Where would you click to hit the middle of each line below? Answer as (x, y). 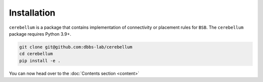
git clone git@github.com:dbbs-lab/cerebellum (76, 47)
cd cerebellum (36, 54)
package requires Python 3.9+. (40, 34)
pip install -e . (40, 61)
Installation (32, 13)
